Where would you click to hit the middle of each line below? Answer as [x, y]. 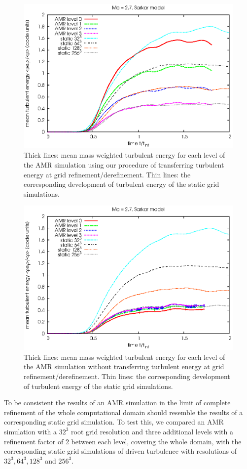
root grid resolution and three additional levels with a [152, 431]
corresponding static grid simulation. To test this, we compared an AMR [114, 422]
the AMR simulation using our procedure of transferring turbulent [124, 164]
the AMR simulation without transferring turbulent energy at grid [124, 366]
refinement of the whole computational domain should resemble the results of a [123, 412]
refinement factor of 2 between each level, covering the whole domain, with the [123, 441]
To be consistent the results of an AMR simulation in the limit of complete [117, 403]
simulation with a [31, 431]
